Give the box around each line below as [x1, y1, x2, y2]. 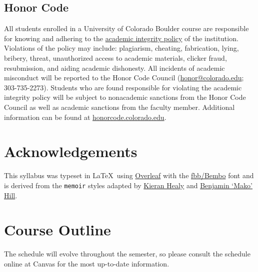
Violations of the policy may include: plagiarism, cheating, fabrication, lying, [4, 43, 239, 53]
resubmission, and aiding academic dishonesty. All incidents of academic [4, 62, 225, 73]
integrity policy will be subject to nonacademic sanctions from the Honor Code [4, 92, 246, 102]
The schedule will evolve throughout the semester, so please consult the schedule [4, 248, 250, 259]
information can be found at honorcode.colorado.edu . [4, 111, 166, 122]
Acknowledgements [4, 141, 137, 162]
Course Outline [4, 219, 111, 240]
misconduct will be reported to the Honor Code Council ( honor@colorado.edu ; [4, 72, 244, 83]
